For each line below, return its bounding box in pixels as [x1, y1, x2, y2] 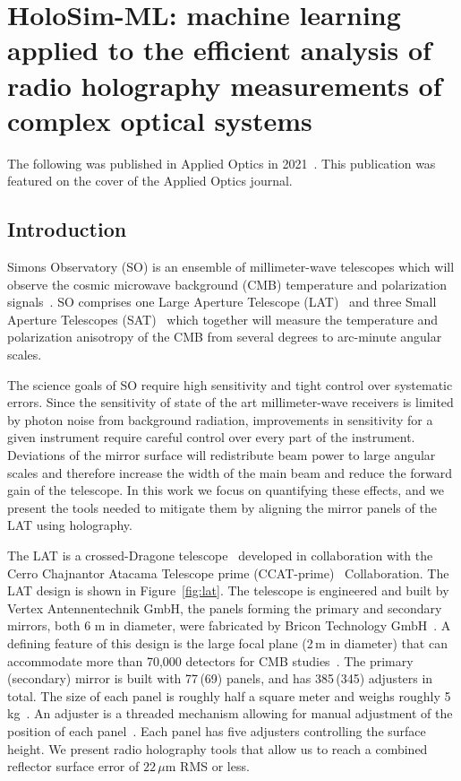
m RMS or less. [165, 757, 250, 776]
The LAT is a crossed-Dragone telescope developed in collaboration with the [7, 545, 433, 564]
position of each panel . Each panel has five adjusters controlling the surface [7, 721, 426, 740]
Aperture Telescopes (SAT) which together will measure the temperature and [7, 309, 439, 328]
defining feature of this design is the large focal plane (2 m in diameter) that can [7, 633, 448, 652]
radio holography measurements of [7, 66, 442, 103]
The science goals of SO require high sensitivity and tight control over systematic [7, 375, 453, 394]
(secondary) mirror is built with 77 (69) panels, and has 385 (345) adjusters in [7, 669, 433, 688]
